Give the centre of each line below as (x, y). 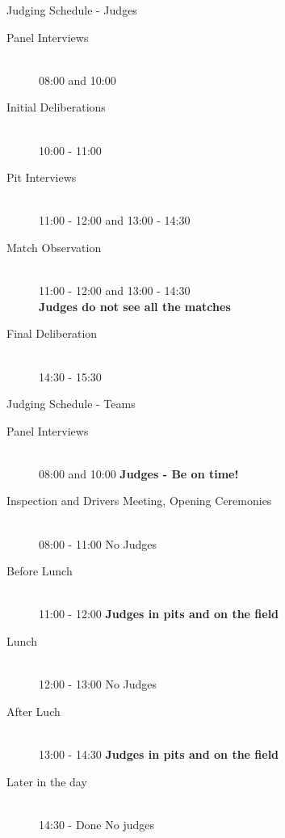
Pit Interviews (42, 177)
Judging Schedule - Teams (71, 404)
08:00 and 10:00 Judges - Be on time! (139, 473)
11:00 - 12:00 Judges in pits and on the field (159, 614)
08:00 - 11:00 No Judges (98, 543)
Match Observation (54, 247)
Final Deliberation (52, 333)
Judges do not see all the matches (135, 306)
